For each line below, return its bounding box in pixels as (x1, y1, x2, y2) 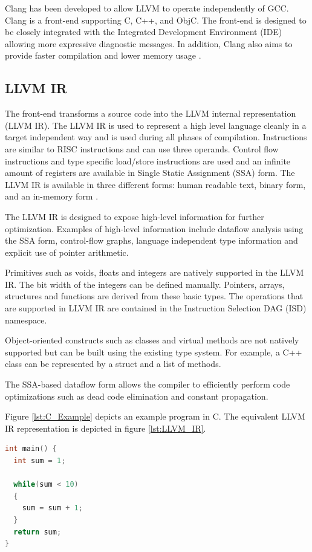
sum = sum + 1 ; (22, 504, 83, 513)
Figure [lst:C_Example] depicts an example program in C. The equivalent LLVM (5, 410, 305, 423)
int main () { (5, 444, 57, 453)
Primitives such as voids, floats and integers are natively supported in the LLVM (5, 266, 304, 279)
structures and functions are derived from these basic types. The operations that (5, 290, 304, 302)
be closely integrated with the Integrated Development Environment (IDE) (5, 25, 282, 38)
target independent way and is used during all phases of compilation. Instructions (5, 131, 307, 143)
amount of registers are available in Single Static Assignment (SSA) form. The (5, 166, 295, 179)
